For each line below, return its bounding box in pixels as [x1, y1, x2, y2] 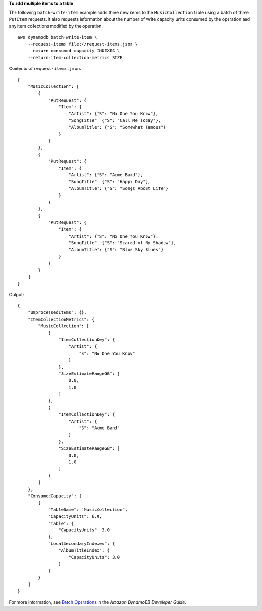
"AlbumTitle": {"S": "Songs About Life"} [68, 186, 169, 191]
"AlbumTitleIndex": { [58, 548, 110, 553]
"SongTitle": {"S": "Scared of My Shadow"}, [68, 240, 177, 245]
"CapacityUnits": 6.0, [48, 514, 102, 519]
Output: [9, 291, 24, 297]
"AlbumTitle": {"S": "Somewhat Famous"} [68, 124, 166, 130]
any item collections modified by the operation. [9, 23, 103, 29]
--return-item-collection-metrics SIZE [27, 55, 123, 60]
